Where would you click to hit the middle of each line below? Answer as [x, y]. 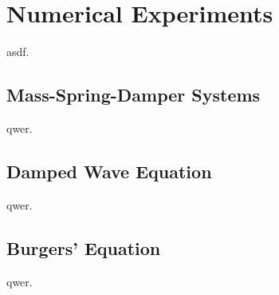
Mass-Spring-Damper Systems [134, 95]
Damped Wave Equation [109, 171]
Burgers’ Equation [84, 247]
